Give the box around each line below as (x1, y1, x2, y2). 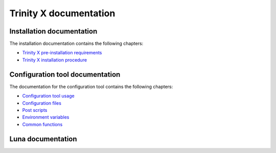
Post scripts (22, 107, 48, 113)
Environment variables (22, 114, 70, 120)
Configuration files (22, 100, 61, 106)
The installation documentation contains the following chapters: (9, 41, 144, 47)
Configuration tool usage (22, 93, 75, 99)
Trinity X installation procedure (22, 56, 87, 63)
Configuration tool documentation (9, 70, 121, 79)
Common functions (22, 121, 63, 127)
